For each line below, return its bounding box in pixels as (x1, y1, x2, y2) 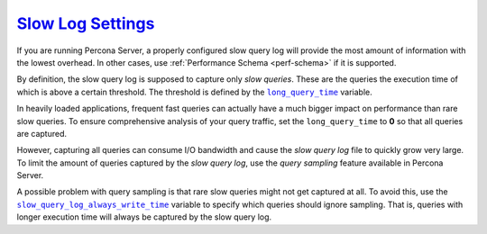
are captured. (16, 128, 68, 139)
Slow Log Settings (16, 13, 155, 33)
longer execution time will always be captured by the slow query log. (16, 211, 272, 222)
